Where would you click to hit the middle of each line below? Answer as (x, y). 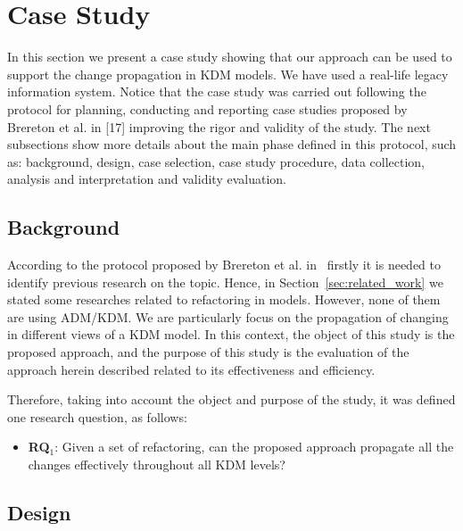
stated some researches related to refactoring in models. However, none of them (224, 299)
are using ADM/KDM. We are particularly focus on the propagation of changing (228, 316)
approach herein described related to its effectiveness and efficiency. (191, 369)
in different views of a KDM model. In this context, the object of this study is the (231, 334)
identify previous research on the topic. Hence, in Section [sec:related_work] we (225, 282)
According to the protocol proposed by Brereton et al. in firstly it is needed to (224, 265)
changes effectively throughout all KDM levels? (157, 465)
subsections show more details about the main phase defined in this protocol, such (232, 144)
